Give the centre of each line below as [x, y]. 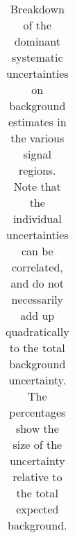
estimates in [37, 122]
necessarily [37, 299]
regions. [37, 170]
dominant [37, 41]
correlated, [37, 267]
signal [37, 154]
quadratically [37, 331]
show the [37, 428]
